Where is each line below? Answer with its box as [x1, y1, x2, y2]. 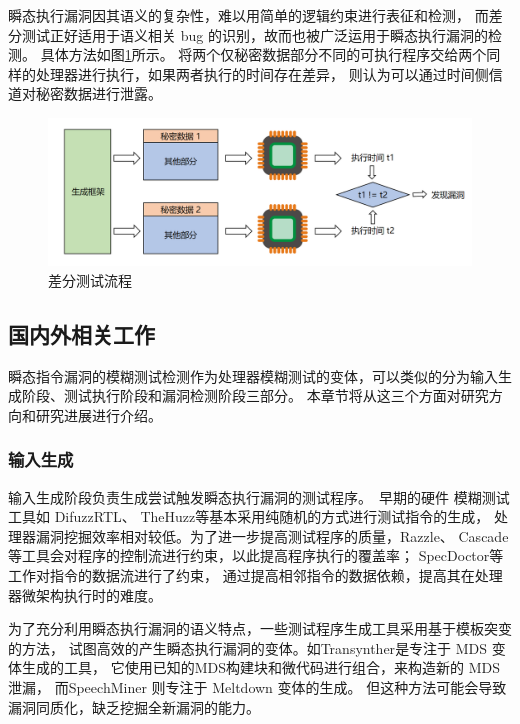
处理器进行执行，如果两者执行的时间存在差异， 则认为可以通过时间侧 [35, 63, 489, 84]
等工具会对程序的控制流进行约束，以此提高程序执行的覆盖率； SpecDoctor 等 [8, 545, 504, 566]
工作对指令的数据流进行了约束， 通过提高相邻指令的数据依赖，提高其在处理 [8, 564, 503, 585]
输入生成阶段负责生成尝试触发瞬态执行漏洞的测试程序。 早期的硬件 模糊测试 [8, 486, 510, 507]
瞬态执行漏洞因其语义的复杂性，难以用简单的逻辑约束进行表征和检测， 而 [8, 5, 489, 25]
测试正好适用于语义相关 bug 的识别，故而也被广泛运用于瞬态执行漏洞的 [21, 24, 488, 45]
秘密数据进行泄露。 [35, 83, 162, 104]
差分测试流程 [48, 269, 132, 290]
